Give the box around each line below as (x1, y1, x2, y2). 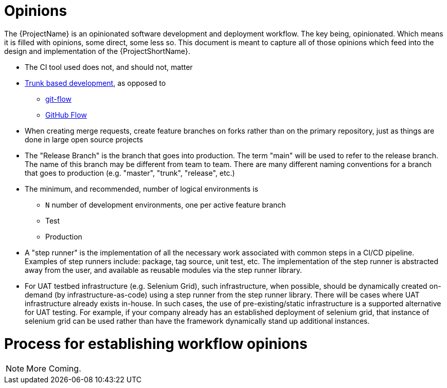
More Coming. (26, 363, 81, 374)
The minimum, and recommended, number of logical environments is (25, 184, 258, 193)
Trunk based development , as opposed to (25, 78, 166, 87)
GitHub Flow (45, 110, 87, 119)
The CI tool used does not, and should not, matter (25, 62, 193, 71)
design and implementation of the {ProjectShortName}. (4, 46, 190, 56)
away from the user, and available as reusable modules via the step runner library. (25, 265, 302, 274)
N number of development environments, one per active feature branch (45, 200, 286, 209)
